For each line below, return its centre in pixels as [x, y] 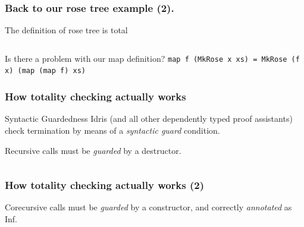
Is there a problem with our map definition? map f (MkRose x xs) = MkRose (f [152, 58]
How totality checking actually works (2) [105, 185]
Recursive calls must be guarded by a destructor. [93, 150]
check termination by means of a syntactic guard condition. [112, 130]
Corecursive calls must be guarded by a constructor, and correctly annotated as [148, 207]
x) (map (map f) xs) [46, 71]
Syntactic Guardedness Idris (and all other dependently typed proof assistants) [149, 119]
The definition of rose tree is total [66, 30]
